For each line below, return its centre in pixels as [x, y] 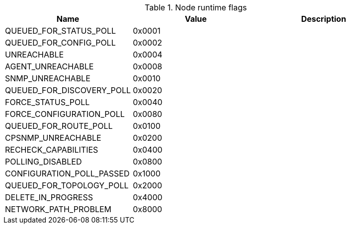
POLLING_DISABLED [44, 162]
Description [324, 19]
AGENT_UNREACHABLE [49, 66]
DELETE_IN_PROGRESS [49, 197]
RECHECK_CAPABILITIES [52, 150]
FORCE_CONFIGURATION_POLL [65, 114]
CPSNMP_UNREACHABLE [53, 138]
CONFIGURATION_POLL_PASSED [67, 173]
